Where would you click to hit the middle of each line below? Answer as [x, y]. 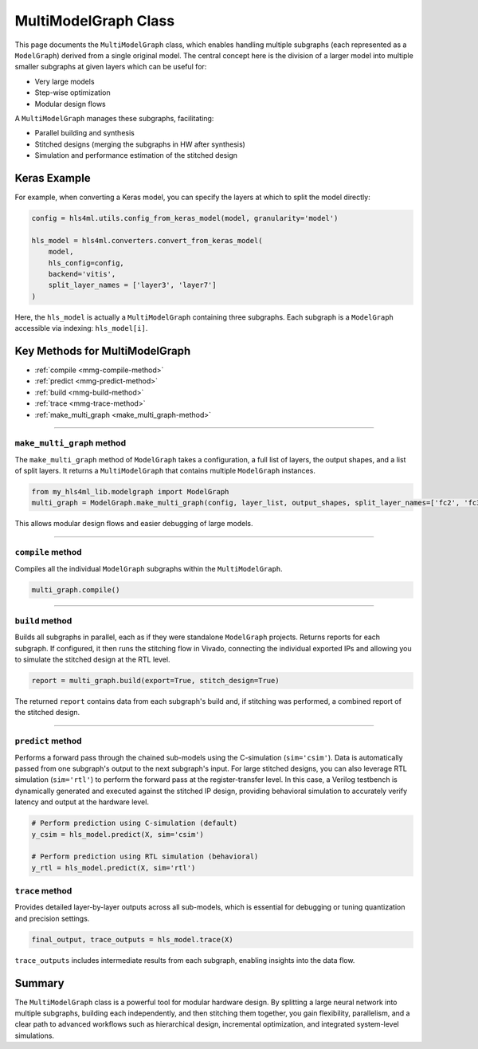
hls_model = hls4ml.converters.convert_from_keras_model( [147, 240]
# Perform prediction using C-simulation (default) [135, 823]
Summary [39, 983]
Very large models [65, 81]
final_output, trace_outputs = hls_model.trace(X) [133, 939]
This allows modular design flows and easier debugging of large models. [134, 524]
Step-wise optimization [72, 92]
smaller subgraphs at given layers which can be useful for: [111, 67]
